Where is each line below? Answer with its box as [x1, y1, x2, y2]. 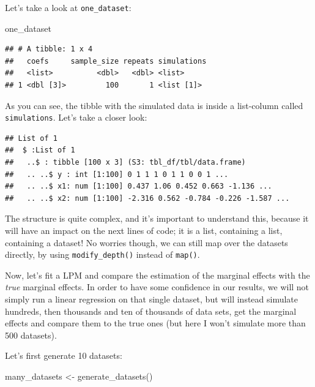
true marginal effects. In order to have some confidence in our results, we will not [5, 280, 309, 293]
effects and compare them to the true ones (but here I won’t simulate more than [5, 317, 306, 329]
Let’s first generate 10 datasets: [5, 349, 122, 362]
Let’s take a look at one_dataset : [5, 1, 132, 13]
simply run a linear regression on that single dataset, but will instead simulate [5, 293, 298, 306]
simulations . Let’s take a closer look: [5, 111, 147, 124]
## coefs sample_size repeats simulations [5, 56, 207, 66]
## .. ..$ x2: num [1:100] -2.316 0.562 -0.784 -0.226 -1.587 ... [5, 193, 290, 203]
